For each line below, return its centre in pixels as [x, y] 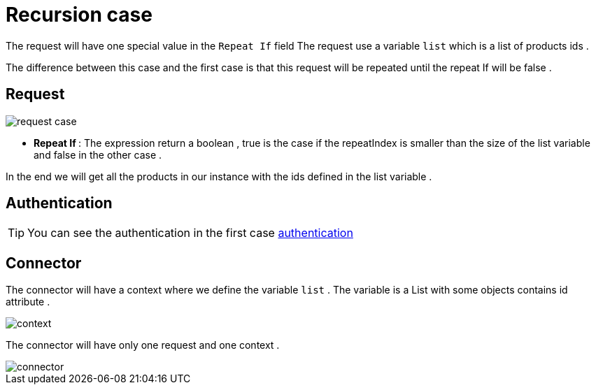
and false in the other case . [98, 154]
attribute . [28, 302]
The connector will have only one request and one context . [143, 345]
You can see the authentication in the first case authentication [190, 233]
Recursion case [79, 15]
